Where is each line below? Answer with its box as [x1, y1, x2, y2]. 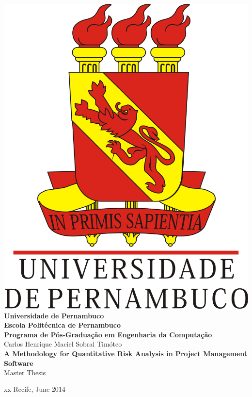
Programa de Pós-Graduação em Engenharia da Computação [4, 329, 212, 339]
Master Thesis [4, 367, 46, 378]
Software [4, 358, 33, 368]
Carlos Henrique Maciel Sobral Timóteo [4, 339, 122, 349]
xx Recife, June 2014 [4, 383, 65, 394]
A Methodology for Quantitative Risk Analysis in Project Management [4, 348, 248, 358]
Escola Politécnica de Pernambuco [4, 320, 121, 330]
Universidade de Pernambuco [4, 310, 104, 320]
